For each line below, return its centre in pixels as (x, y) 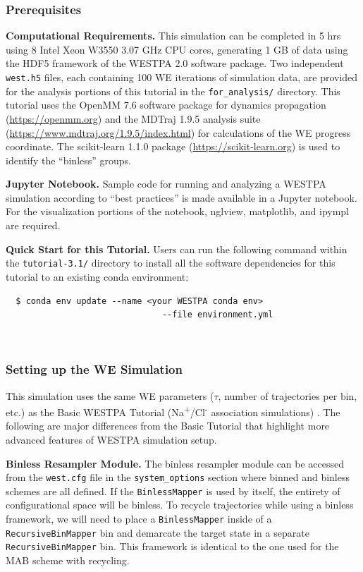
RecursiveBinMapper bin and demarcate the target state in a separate (158, 532)
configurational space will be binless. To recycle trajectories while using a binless (180, 505)
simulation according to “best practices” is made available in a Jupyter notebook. (181, 197)
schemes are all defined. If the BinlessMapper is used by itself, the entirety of (173, 491)
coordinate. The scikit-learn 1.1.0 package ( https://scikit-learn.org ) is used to (173, 146)
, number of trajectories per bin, (288, 395)
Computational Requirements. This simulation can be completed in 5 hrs (173, 36)
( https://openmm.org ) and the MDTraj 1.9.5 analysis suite (133, 118)
